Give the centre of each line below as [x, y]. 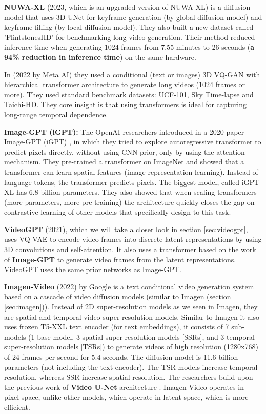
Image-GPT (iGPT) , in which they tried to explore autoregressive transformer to [133, 142]
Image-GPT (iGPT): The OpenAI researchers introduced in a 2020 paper [124, 131]
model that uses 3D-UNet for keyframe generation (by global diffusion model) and [133, 17]
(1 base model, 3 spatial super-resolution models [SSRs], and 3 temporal [141, 336]
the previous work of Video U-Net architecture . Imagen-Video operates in [124, 387]
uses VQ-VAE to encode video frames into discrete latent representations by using [133, 239]
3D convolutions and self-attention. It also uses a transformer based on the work [130, 249]
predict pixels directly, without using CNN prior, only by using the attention [125, 151]
